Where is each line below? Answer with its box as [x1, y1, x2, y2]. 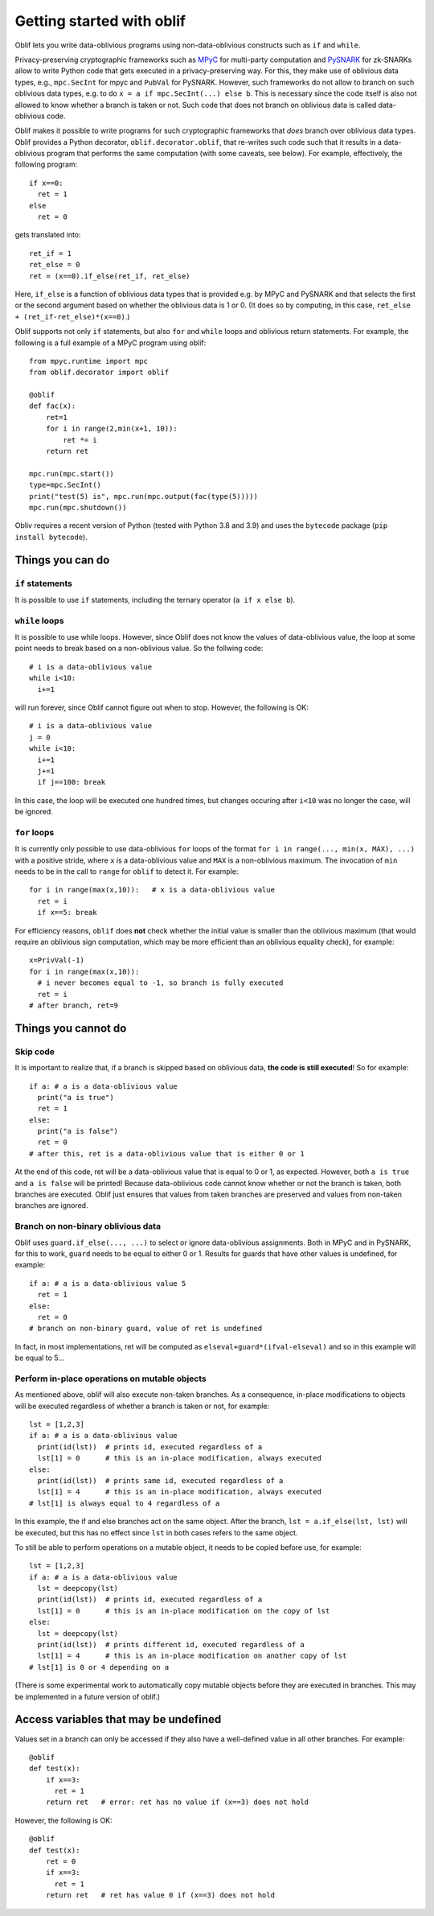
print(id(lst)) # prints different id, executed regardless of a [37, 1640, 305, 1650]
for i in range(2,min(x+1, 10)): [45, 424, 178, 434]
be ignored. [14, 807, 54, 817]
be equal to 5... [14, 1353, 64, 1363]
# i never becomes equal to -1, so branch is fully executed [37, 979, 284, 987]
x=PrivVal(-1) [29, 956, 84, 965]
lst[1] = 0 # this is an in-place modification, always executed [37, 1453, 321, 1463]
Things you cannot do [14, 1021, 127, 1035]
